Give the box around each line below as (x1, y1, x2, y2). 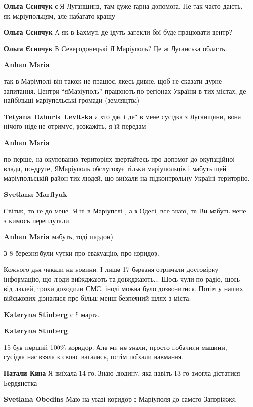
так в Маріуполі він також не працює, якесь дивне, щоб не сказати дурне (4, 76, 222, 86)
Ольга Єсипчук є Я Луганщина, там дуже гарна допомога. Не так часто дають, (4, 1, 243, 11)
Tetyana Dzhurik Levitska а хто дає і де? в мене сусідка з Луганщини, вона (4, 111, 241, 121)
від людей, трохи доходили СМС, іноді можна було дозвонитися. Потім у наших (4, 283, 243, 293)
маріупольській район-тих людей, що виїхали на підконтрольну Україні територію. (4, 173, 250, 183)
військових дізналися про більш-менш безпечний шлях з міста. (4, 293, 191, 303)
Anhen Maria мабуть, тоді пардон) (4, 232, 113, 242)
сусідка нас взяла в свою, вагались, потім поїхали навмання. (4, 351, 183, 362)
